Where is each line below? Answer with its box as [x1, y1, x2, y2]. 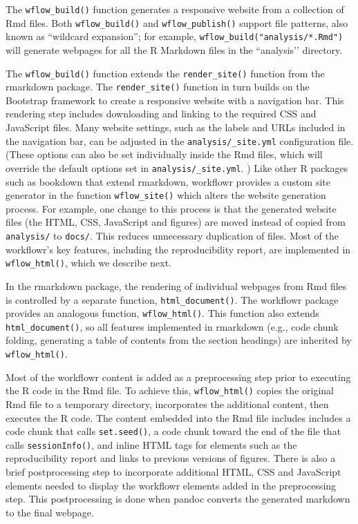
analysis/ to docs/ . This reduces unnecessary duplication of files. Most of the [6, 229, 339, 242]
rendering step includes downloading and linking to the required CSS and [6, 106, 317, 121]
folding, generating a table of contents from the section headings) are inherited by [6, 333, 352, 347]
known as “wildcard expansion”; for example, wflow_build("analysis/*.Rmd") [6, 29, 343, 43]
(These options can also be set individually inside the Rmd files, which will [6, 147, 323, 162]
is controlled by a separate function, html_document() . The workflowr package [6, 292, 339, 307]
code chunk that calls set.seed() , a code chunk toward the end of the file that [6, 424, 341, 438]
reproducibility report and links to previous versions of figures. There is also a [6, 451, 336, 465]
